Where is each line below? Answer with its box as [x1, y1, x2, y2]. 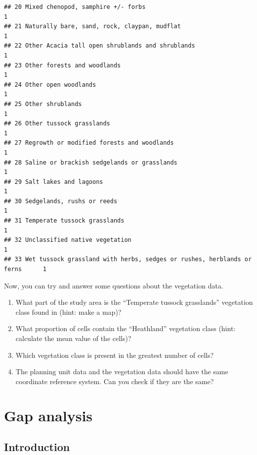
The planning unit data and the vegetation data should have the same [15, 366, 228, 377]
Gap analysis [4, 405, 93, 425]
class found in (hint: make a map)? [15, 306, 122, 317]
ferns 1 [4, 266, 46, 273]
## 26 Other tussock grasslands [4, 120, 110, 127]
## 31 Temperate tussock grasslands [4, 217, 125, 225]
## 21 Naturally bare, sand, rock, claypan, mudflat [4, 23, 181, 30]
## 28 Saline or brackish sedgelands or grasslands [4, 159, 177, 166]
